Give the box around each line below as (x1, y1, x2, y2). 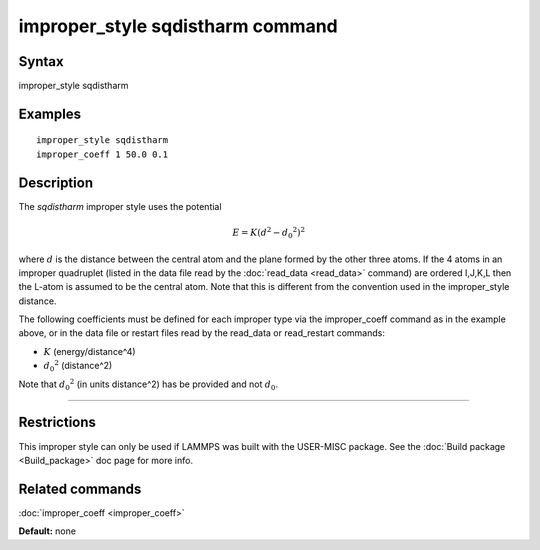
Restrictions (18, 414, 97, 431)
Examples (18, 105, 82, 122)
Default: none (18, 525, 77, 537)
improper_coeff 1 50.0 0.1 (36, 148, 169, 160)
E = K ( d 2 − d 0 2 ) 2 (232, 225, 305, 240)
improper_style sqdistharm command (18, 15, 339, 37)
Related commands (18, 480, 142, 497)
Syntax (18, 53, 64, 70)
